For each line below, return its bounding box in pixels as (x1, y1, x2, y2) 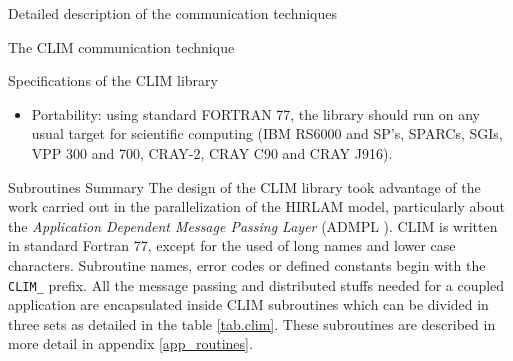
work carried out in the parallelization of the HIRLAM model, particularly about (8, 196, 505, 217)
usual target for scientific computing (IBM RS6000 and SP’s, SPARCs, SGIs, (31, 123, 503, 144)
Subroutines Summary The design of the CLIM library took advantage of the (8, 176, 481, 197)
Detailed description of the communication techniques (8, 3, 337, 23)
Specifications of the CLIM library (8, 70, 218, 91)
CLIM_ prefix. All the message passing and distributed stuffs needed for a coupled (8, 274, 505, 295)
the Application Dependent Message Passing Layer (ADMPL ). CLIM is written (8, 215, 498, 236)
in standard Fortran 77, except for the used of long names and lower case (8, 235, 456, 256)
